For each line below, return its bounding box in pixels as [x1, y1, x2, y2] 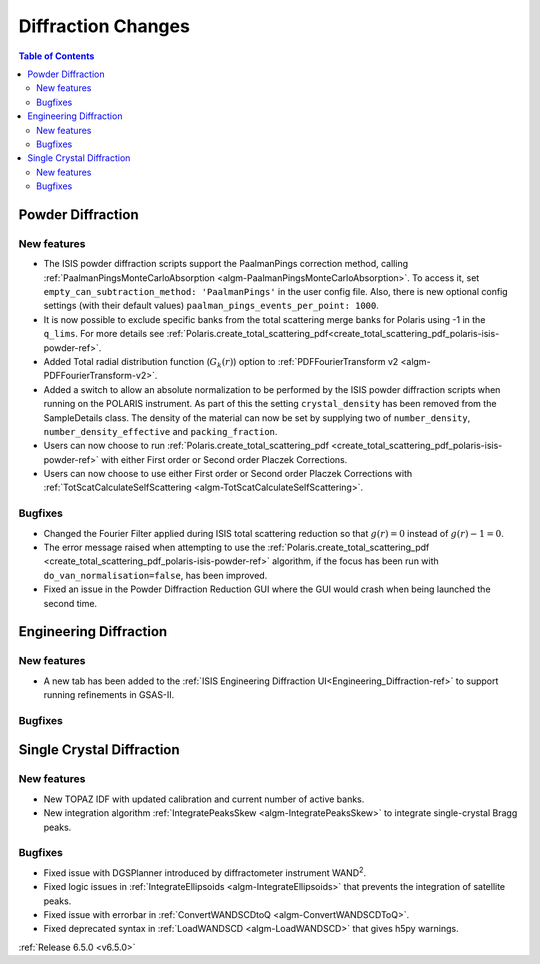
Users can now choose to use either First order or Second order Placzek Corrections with [43, 468, 413, 480]
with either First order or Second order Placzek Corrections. [100, 453, 348, 465]
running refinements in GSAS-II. [43, 689, 175, 701]
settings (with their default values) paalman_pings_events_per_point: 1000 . [43, 300, 380, 312]
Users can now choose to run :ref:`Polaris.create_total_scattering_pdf [43, 440, 330, 452]
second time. [43, 597, 98, 609]
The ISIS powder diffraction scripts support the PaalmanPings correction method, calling [43, 258, 409, 270]
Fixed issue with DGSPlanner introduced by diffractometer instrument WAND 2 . [43, 865, 367, 879]
